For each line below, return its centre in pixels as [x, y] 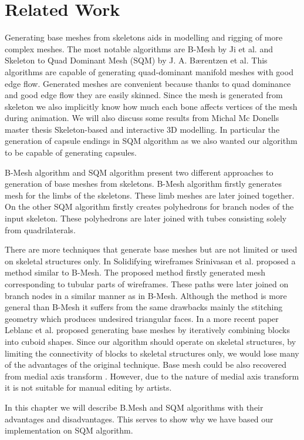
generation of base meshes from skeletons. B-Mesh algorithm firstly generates [143, 184]
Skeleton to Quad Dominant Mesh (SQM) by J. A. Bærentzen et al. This [136, 60]
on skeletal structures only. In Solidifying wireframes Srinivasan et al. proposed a [150, 261]
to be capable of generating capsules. [71, 152]
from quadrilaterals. [40, 229]
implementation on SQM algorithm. [69, 430]
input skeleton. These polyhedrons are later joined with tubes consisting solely [146, 218]
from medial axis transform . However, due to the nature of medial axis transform [152, 376]
